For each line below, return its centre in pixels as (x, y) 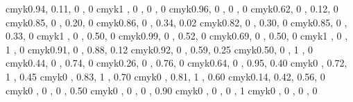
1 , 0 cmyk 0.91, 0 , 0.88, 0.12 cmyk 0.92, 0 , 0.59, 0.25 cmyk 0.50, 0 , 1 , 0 (159, 49)
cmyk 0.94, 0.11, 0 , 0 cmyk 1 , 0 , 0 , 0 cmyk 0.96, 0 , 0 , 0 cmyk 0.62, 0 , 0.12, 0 (172, 8)
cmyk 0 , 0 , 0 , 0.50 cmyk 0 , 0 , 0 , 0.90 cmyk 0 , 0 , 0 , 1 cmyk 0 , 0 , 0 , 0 (162, 90)
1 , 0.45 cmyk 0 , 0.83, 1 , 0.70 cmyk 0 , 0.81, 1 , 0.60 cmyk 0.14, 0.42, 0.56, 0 (165, 76)
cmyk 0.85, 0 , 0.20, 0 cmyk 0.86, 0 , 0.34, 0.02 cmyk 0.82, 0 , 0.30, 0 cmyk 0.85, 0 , (176, 22)
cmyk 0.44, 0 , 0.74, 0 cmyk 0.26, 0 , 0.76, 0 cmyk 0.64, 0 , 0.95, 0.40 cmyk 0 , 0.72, (176, 63)
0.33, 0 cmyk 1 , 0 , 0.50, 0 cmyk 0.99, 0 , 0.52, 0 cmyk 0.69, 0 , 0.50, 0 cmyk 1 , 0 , (177, 36)
